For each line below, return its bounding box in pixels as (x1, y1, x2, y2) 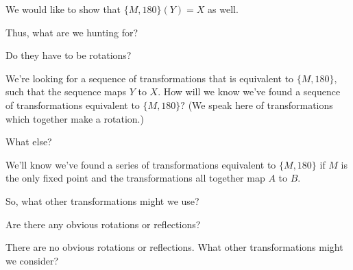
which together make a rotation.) (5, 111, 144, 125)
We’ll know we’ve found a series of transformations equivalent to (5, 157, 276, 171)
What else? (5, 134, 52, 149)
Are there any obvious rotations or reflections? (5, 217, 201, 231)
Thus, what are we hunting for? (5, 25, 138, 39)
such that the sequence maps (5, 84, 126, 99)
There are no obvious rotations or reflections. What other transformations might (5, 240, 343, 254)
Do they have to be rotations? (5, 48, 132, 62)
